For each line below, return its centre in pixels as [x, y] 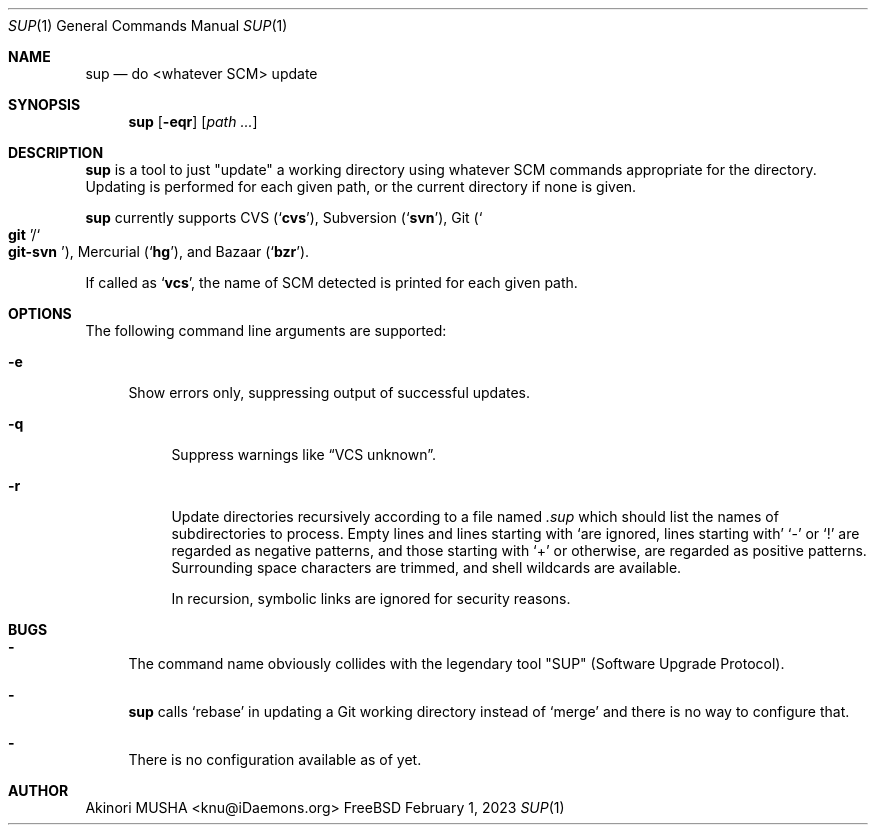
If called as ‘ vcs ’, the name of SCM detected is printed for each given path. [331, 282]
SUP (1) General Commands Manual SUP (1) [148, 25]
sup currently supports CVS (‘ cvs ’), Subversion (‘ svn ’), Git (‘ [284, 217]
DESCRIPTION [56, 152]
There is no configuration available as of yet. [275, 759]
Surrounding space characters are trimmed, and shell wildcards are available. [426, 567]
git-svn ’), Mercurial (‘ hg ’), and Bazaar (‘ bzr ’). [159, 251]
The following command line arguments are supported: [266, 330]
